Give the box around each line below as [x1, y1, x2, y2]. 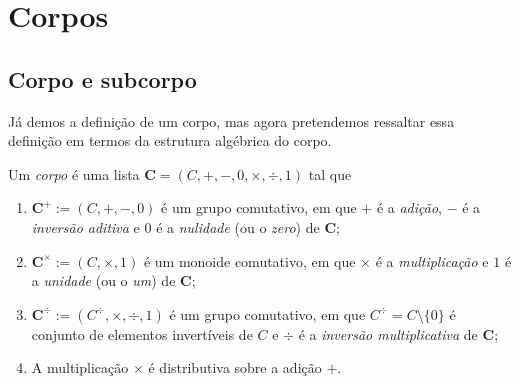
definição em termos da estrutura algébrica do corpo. [8, 130, 332, 151]
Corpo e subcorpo [8, 63, 197, 94]
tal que [308, 163, 352, 184]
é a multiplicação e [375, 250, 489, 271]
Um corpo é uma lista [8, 163, 140, 184]
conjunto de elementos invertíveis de [31, 323, 253, 344]
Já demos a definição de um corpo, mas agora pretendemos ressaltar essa [8, 110, 455, 131]
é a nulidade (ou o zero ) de [156, 216, 320, 237]
